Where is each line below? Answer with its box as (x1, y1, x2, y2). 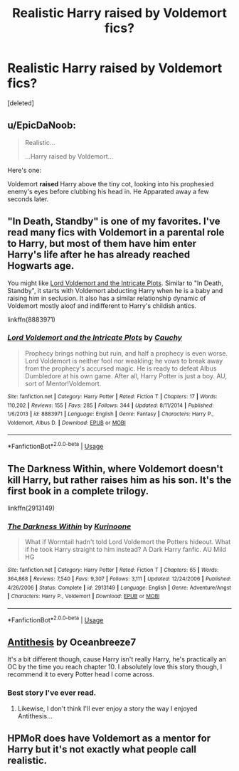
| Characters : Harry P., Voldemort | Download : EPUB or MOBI (7, 592, 160, 600)
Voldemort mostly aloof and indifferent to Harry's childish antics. (7, 301, 197, 310)
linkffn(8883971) (7, 315, 55, 324)
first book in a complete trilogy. (7, 485, 149, 497)
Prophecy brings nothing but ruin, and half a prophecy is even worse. (24, 349, 228, 357)
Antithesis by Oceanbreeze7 (7, 636, 137, 648)
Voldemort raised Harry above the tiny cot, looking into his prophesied (7, 179, 214, 188)
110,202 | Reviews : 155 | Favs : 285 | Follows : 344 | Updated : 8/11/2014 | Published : (7, 402, 214, 409)
